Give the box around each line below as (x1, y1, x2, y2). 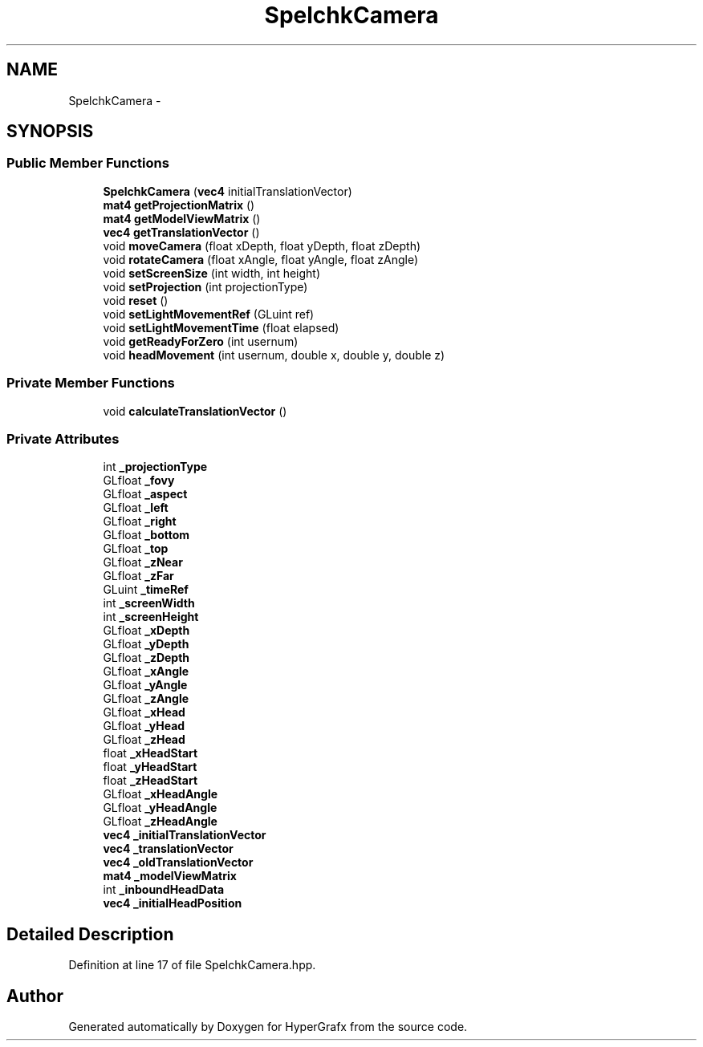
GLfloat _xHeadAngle (103, 787, 218, 801)
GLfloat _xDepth (103, 623, 190, 638)
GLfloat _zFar (103, 569, 174, 583)
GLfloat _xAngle (103, 664, 189, 679)
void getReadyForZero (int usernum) (103, 334, 299, 348)
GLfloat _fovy (103, 473, 175, 488)
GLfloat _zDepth (103, 651, 190, 665)
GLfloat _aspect (103, 487, 188, 501)
